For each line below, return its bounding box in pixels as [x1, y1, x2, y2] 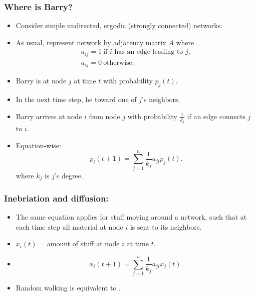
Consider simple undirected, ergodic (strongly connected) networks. [16, 20, 223, 31]
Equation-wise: [16, 140, 61, 150]
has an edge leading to [114, 48, 183, 56]
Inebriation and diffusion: [4, 191, 109, 204]
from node [89, 111, 120, 121]
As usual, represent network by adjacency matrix [16, 37, 166, 47]
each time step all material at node [16, 221, 123, 232]
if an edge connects [187, 111, 245, 121]
